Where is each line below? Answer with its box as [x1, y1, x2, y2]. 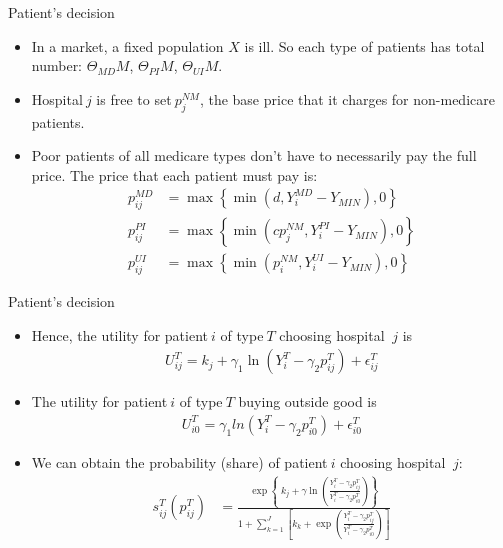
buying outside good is [238, 391, 377, 412]
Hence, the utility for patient [31, 324, 209, 345]
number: [31, 55, 83, 76]
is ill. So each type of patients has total [244, 35, 485, 56]
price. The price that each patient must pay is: [31, 164, 318, 185]
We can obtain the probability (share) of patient [31, 451, 328, 472]
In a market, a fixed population [31, 35, 224, 56]
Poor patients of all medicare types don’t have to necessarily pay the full [31, 145, 477, 166]
